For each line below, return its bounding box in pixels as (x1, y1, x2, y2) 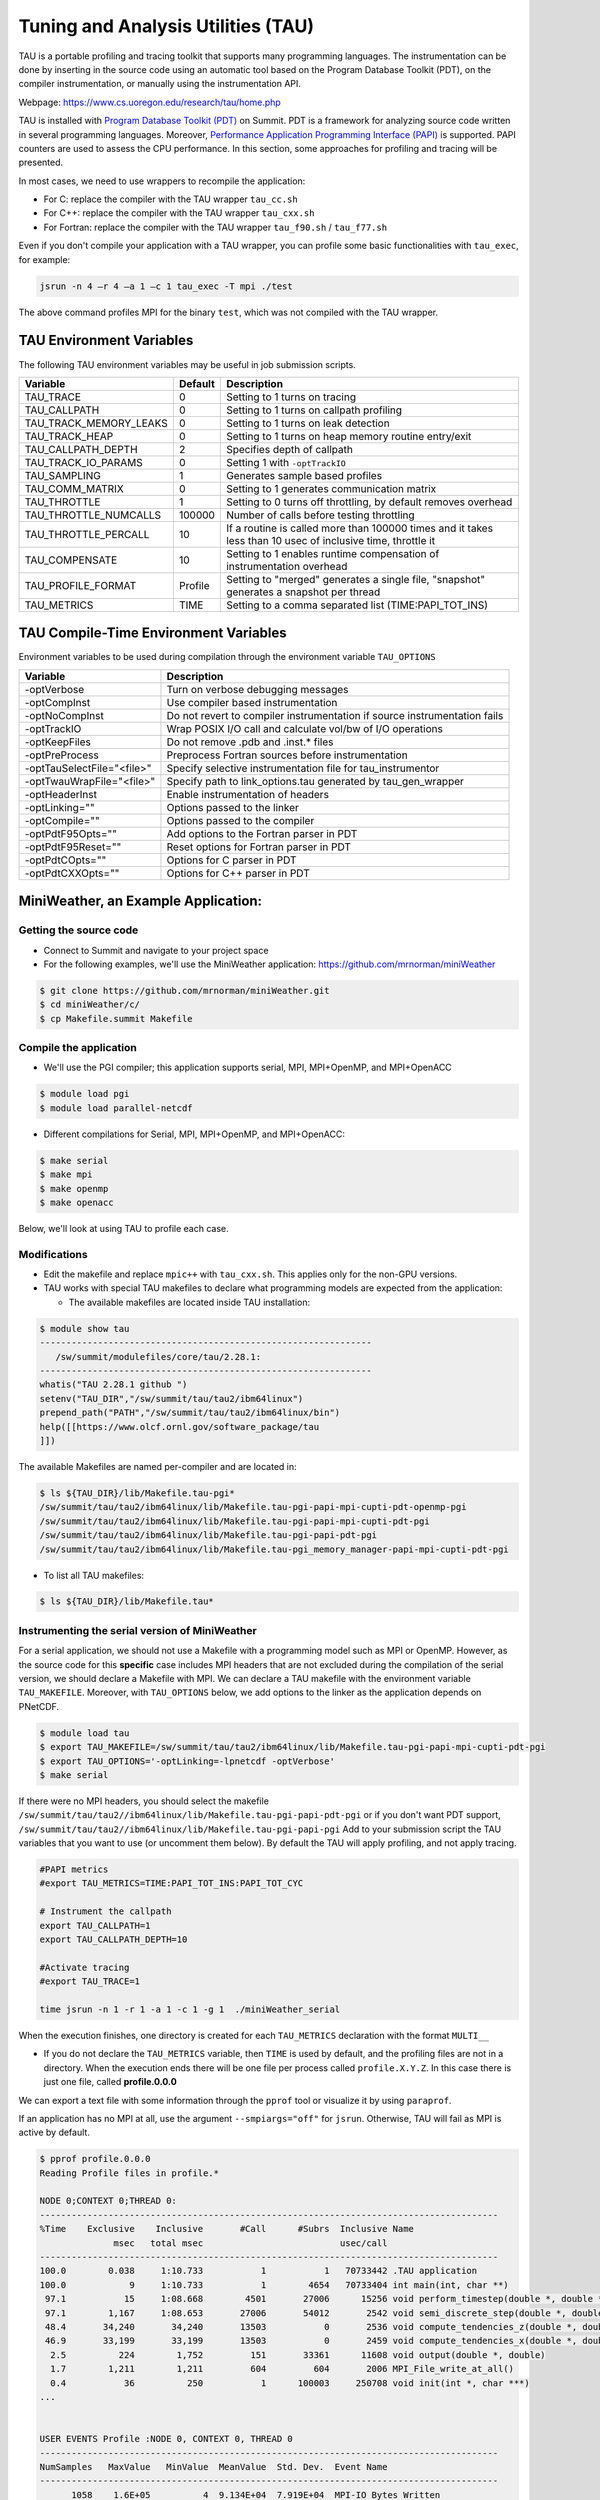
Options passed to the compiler (166, 813, 315, 827)
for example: (18, 253, 71, 265)
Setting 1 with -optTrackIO (226, 455, 347, 469)
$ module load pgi (39, 1088, 130, 1100)
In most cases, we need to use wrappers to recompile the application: (18, 175, 306, 187)
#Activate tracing (39, 1961, 130, 1973)
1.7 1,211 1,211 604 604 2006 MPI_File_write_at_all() (50, 2363, 515, 2375)
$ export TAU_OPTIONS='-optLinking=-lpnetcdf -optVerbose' (39, 1755, 335, 1767)
